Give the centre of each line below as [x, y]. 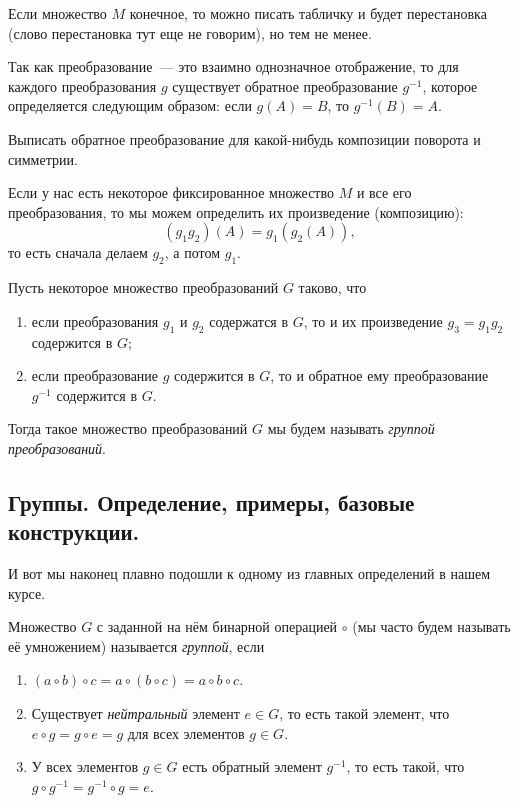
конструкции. [74, 531]
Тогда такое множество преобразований [128, 428]
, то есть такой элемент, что [364, 713]
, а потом [192, 252]
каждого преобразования [82, 85]
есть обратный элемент [252, 766]
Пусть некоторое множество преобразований [143, 287]
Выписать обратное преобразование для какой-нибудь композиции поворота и [244, 138]
